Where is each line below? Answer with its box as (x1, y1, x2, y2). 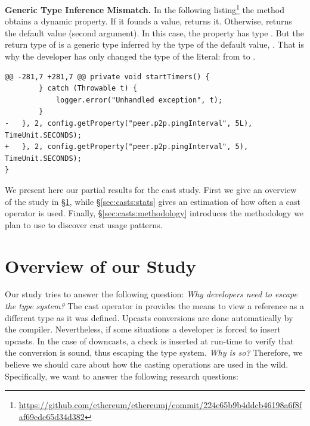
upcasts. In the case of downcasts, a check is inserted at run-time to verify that (5, 334, 294, 347)
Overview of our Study (5, 253, 196, 278)
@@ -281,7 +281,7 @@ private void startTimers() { (5, 72, 210, 81)
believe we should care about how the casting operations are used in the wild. (5, 358, 289, 371)
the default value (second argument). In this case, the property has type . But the (5, 26, 304, 39)
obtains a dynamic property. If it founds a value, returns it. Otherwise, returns (5, 15, 292, 27)
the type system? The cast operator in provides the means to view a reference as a (5, 300, 304, 312)
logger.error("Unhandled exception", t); (55, 95, 223, 104)
